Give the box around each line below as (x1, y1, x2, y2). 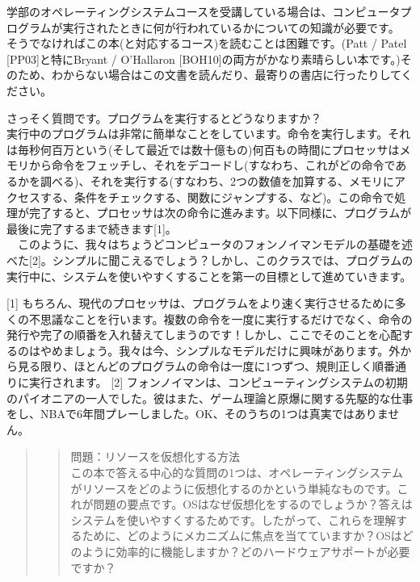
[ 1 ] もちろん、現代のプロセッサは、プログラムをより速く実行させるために (6, 295, 395, 312)
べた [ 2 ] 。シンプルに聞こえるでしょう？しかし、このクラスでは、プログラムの (6, 251, 414, 268)
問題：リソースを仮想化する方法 (70, 448, 240, 465)
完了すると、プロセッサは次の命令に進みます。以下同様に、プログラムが (28, 204, 412, 221)
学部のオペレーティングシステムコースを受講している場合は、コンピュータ (6, 3, 401, 19)
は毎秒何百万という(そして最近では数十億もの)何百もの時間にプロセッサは (6, 140, 400, 157)
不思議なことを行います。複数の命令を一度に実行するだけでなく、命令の (28, 310, 413, 327)
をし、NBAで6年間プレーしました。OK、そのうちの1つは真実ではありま (6, 405, 388, 422)
